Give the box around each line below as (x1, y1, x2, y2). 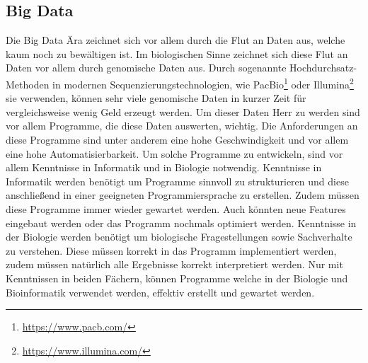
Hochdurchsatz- (289, 60, 357, 75)
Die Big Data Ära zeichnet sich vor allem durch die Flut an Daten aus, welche (6, 33, 345, 47)
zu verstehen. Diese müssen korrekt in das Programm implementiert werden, (6, 243, 337, 258)
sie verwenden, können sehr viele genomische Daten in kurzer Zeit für (6, 91, 306, 105)
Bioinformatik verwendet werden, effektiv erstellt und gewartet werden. (6, 284, 315, 299)
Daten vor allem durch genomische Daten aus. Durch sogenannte (6, 60, 287, 75)
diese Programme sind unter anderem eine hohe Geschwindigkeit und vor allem (6, 132, 349, 147)
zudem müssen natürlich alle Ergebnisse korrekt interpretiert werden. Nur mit (6, 257, 343, 272)
